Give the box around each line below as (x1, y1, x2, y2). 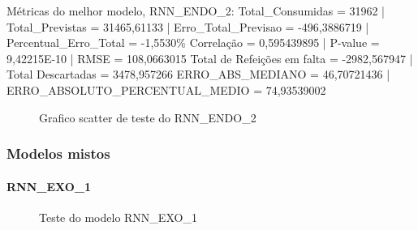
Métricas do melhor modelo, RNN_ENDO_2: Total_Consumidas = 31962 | (6, 2, 386, 19)
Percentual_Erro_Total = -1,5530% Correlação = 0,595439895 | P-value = (6, 34, 380, 51)
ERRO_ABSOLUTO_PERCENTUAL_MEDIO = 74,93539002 (6, 81, 326, 98)
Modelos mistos (6, 143, 110, 164)
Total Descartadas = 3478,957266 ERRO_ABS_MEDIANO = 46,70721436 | (6, 66, 390, 83)
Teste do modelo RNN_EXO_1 (39, 208, 197, 225)
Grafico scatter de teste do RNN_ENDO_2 (39, 109, 256, 126)
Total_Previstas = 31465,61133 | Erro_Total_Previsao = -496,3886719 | (6, 18, 369, 35)
